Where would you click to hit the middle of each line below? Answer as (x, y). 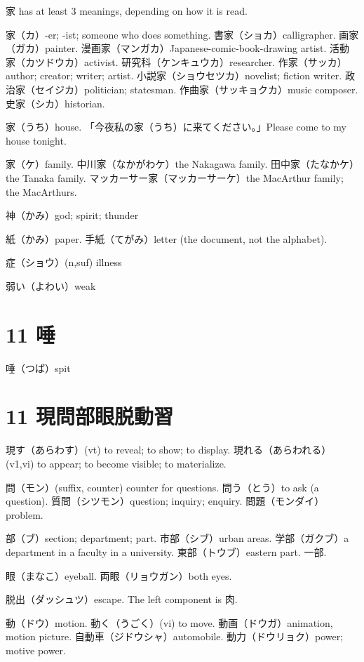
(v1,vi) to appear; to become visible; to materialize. (116, 463)
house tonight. (36, 140)
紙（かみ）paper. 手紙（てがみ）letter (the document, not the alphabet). (167, 238)
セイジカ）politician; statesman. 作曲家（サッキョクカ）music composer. (196, 89)
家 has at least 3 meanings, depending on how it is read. (127, 11)
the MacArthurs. (41, 191)
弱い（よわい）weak (51, 285)
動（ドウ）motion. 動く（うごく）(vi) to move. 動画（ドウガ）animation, (169, 622)
